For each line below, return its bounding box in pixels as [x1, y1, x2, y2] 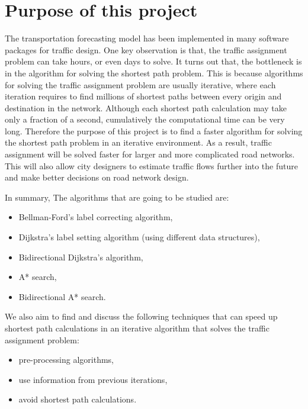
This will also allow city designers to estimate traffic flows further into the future [5, 159, 298, 172]
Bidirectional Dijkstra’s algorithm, [18, 250, 143, 263]
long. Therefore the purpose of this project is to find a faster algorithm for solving [5, 124, 303, 137]
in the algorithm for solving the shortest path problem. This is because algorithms [5, 66, 303, 79]
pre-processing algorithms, [18, 353, 114, 366]
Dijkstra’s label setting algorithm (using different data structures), [18, 231, 260, 243]
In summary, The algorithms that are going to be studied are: [5, 191, 229, 203]
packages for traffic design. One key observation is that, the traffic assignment [5, 43, 287, 56]
